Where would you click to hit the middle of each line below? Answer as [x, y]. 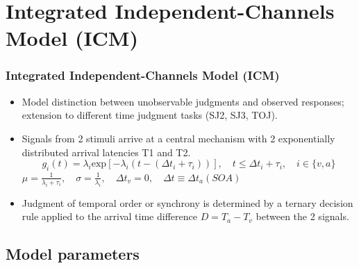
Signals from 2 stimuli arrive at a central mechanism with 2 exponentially [178, 138]
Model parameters [73, 254]
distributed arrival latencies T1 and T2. [106, 152]
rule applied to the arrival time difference [109, 216]
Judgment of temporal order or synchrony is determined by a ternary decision [187, 202]
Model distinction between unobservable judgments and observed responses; [183, 101]
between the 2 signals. [302, 216]
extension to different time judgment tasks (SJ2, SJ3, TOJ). [150, 115]
